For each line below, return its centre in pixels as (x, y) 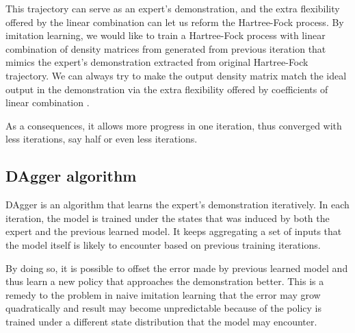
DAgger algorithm (71, 176)
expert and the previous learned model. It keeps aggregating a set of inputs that (174, 231)
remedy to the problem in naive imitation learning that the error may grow (163, 294)
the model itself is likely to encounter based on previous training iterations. (163, 244)
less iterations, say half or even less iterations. (102, 139)
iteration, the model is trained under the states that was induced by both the (168, 218)
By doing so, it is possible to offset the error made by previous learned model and (177, 268)
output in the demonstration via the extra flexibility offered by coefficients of (167, 89)
